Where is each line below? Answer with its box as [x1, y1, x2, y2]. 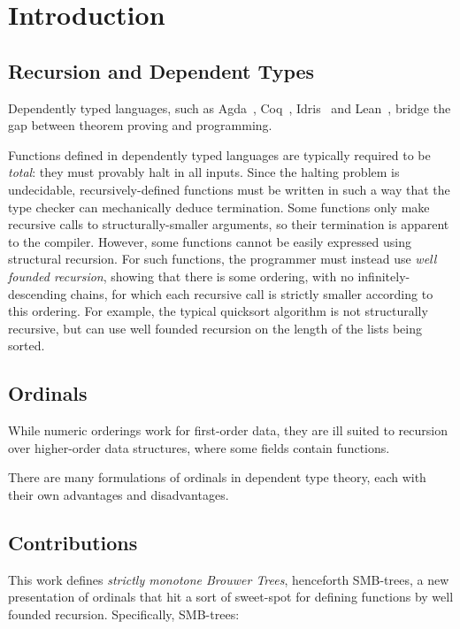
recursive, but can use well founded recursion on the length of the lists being [8, 318, 422, 337]
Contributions [8, 528, 138, 556]
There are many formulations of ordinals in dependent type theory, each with [8, 468, 426, 487]
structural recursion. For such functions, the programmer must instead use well [8, 249, 437, 268]
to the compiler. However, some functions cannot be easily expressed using [8, 232, 411, 250]
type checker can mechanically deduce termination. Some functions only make [8, 197, 430, 216]
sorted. [8, 336, 45, 355]
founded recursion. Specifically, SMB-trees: [8, 604, 240, 623]
